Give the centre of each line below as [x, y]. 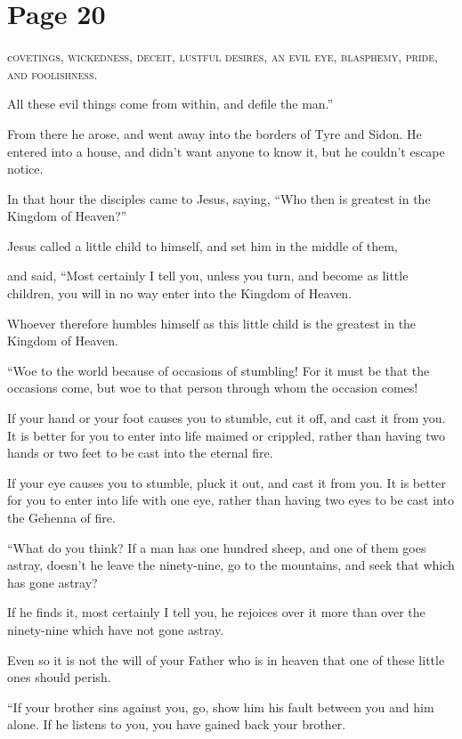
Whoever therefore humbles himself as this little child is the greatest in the [212, 323]
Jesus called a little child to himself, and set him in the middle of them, [203, 245]
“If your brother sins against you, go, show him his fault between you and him [221, 707]
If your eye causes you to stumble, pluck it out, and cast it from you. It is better [227, 482]
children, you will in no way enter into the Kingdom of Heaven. [180, 293]
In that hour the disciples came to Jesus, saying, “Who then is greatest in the [219, 198]
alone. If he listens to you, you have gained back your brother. [177, 724]
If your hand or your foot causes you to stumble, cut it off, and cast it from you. [227, 418]
